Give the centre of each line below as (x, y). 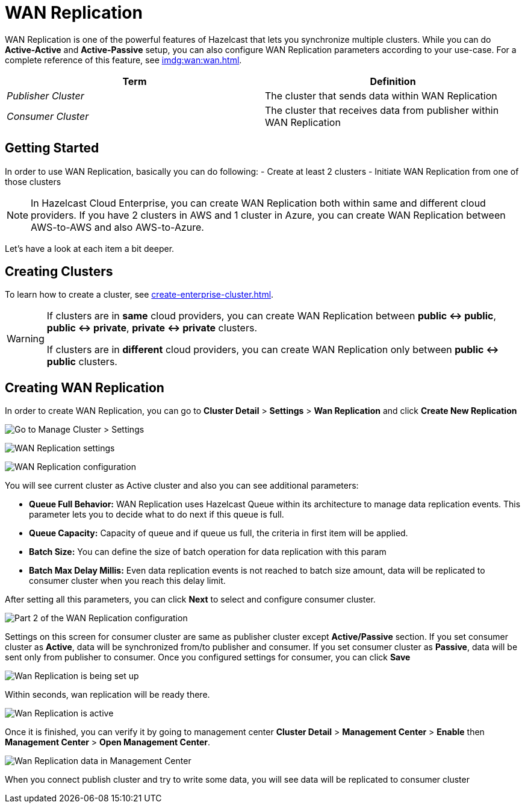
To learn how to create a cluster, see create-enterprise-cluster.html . (139, 295)
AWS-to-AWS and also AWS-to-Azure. (117, 227)
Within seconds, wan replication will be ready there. (107, 695)
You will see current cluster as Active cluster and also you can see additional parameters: (182, 486)
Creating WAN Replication (85, 387)
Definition (393, 81)
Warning (26, 339)
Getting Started (52, 148)
